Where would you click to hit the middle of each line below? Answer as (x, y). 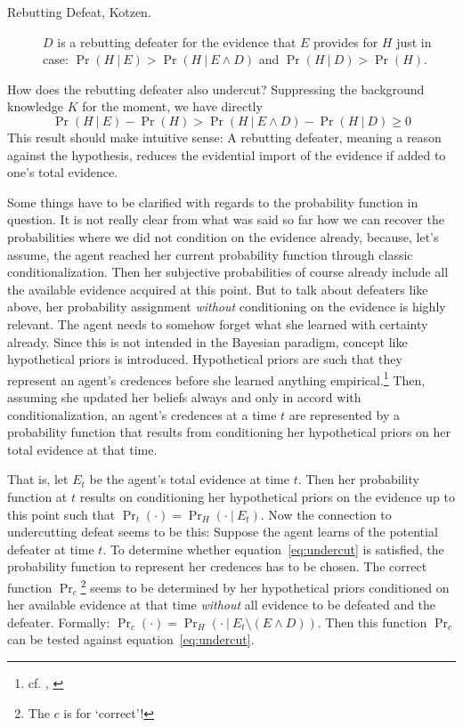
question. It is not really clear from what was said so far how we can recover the (226, 219)
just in (414, 41)
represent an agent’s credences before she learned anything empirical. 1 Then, (216, 378)
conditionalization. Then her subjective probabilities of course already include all (228, 272)
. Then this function (372, 622)
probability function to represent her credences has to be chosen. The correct (217, 566)
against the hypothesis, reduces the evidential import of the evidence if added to (227, 154)
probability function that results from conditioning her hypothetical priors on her (229, 432)
